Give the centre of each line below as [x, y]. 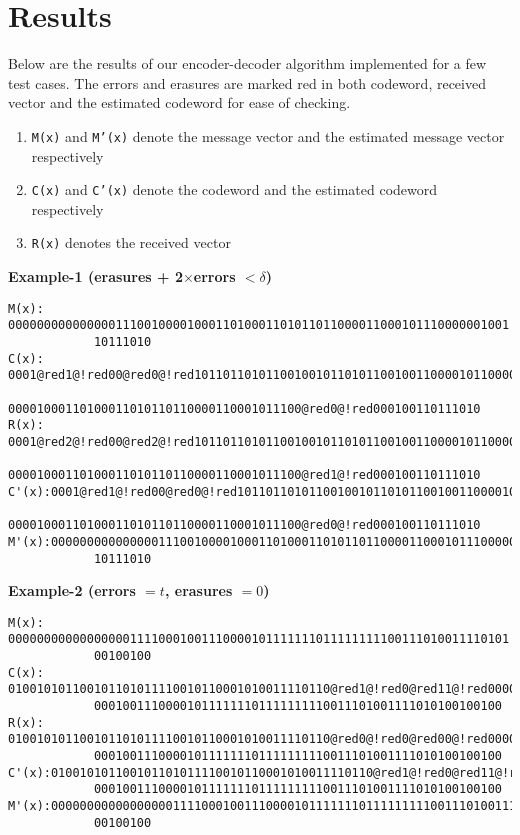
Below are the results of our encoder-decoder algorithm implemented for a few [247, 63]
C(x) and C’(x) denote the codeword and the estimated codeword [234, 189]
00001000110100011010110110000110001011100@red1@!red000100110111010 [244, 475]
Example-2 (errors [72, 590]
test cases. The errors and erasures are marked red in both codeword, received [247, 82]
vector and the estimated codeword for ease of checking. [179, 102]
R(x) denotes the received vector [131, 242]
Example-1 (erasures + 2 [95, 276]
